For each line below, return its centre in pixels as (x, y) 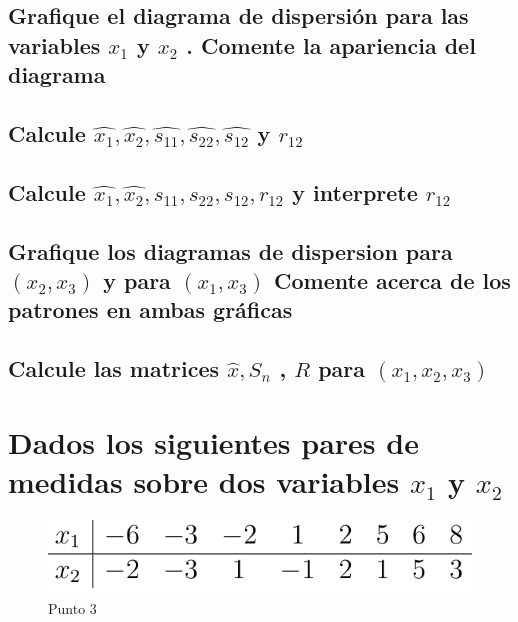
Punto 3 (72, 607)
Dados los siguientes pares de (213, 441)
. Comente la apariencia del (331, 44)
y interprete (355, 191)
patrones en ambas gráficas (150, 309)
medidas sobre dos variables (204, 480)
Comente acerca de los (392, 279)
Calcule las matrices (114, 368)
